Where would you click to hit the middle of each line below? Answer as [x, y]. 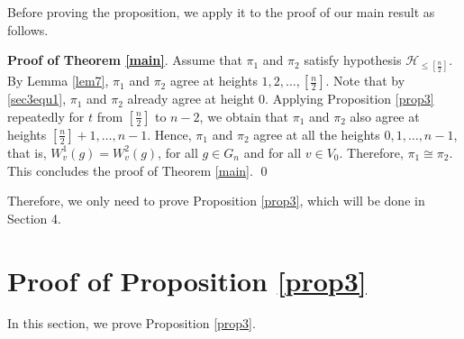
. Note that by [365, 81]
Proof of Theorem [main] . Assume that [125, 60]
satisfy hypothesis [353, 60]
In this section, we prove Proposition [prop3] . [132, 323]
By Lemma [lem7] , [58, 81]
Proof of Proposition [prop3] [187, 280]
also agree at [385, 116]
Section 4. [34, 218]
